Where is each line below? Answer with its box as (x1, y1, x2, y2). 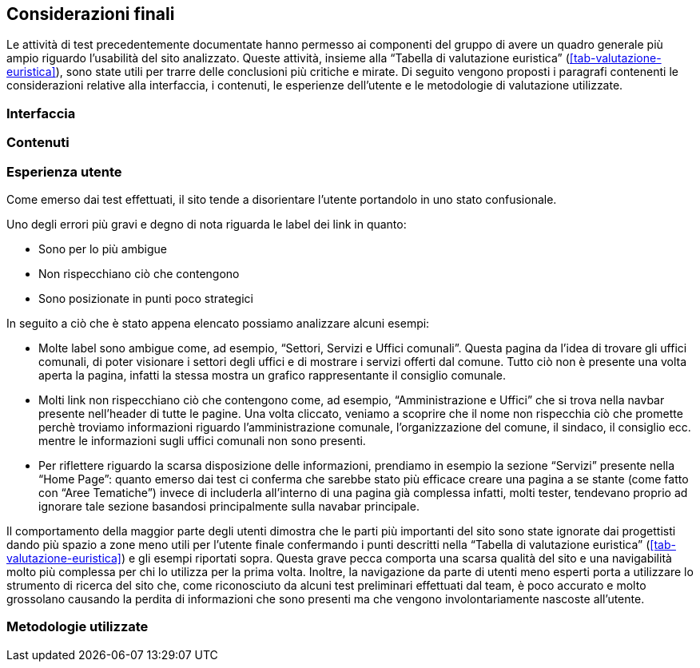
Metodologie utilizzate (6, 618, 149, 635)
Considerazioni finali (6, 4, 175, 24)
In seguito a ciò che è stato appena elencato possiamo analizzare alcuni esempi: (6, 316, 430, 330)
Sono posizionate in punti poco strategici (38, 291, 253, 305)
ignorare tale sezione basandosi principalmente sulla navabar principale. (38, 499, 420, 513)
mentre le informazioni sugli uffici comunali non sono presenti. (38, 433, 366, 447)
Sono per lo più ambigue (38, 241, 167, 256)
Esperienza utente (6, 163, 122, 180)
